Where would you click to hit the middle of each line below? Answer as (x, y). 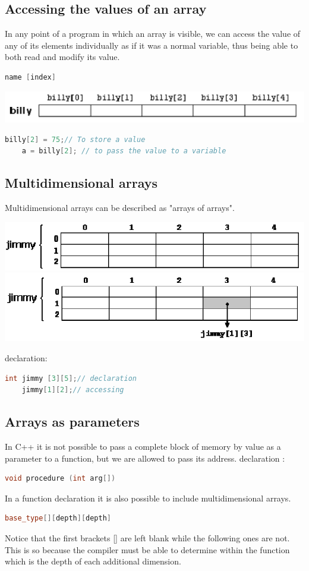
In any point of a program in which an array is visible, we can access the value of (153, 34)
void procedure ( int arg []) (60, 479)
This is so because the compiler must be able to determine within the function (147, 549)
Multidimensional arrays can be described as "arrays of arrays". (120, 208)
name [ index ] (30, 77)
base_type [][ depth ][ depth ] (58, 518)
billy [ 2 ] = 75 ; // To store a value (75, 139)
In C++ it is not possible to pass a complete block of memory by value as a (143, 447)
